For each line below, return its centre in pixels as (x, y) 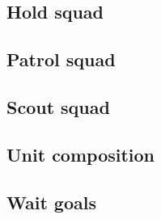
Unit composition (81, 154)
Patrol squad (61, 59)
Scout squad (58, 106)
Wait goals (51, 202)
